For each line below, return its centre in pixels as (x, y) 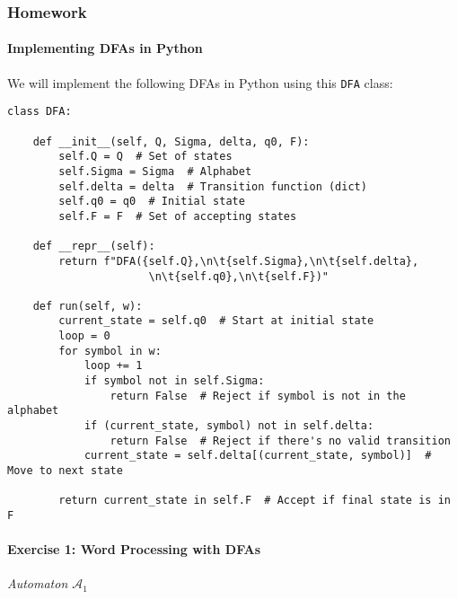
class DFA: (40, 112)
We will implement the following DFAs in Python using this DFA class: (200, 82)
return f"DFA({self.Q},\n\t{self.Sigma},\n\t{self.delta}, (239, 261)
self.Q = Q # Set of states (145, 157)
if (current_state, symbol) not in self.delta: (229, 426)
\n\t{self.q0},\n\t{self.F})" (238, 276)
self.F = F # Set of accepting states (178, 216)
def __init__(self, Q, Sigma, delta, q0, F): (171, 141)
